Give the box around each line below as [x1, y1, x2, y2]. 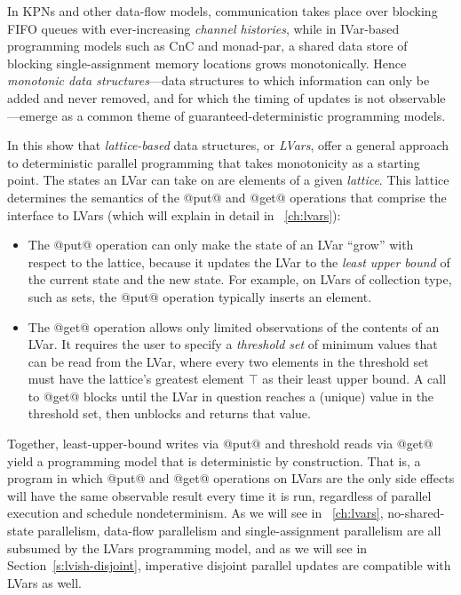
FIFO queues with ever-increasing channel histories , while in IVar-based [7, 19, 400, 37]
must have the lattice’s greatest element [28, 369, 245, 388]
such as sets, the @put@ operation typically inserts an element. [28, 287, 372, 305]
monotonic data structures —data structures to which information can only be [7, 71, 430, 90]
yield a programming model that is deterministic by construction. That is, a [7, 451, 421, 470]
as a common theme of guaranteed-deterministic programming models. [61, 106, 446, 124]
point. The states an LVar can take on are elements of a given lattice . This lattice [7, 171, 449, 189]
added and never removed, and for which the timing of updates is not [7, 88, 385, 107]
